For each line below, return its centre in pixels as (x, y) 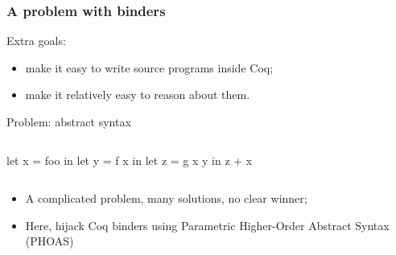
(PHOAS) (49, 241)
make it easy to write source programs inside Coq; (149, 67)
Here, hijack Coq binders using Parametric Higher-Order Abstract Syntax (207, 225)
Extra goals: (36, 41)
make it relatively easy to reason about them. (138, 95)
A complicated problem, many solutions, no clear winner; (166, 198)
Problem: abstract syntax (69, 121)
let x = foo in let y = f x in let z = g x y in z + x (130, 160)
